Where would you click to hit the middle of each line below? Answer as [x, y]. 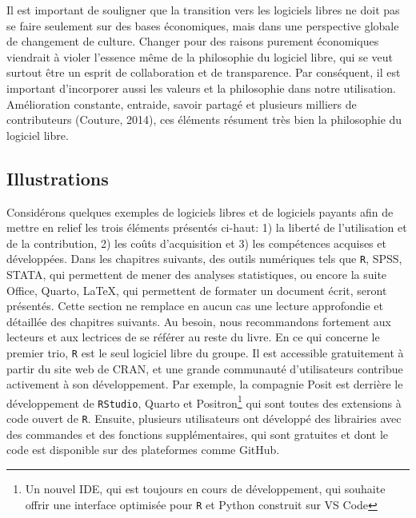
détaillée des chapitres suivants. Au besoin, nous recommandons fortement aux [199, 321]
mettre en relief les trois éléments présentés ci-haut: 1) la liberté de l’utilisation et [207, 227]
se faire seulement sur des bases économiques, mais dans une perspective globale [203, 25]
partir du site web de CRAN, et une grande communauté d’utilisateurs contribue [205, 368]
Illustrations [58, 178]
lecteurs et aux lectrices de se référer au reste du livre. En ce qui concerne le [193, 337]
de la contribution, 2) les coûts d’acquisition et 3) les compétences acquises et [196, 243]
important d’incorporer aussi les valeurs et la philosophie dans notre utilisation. [201, 88]
